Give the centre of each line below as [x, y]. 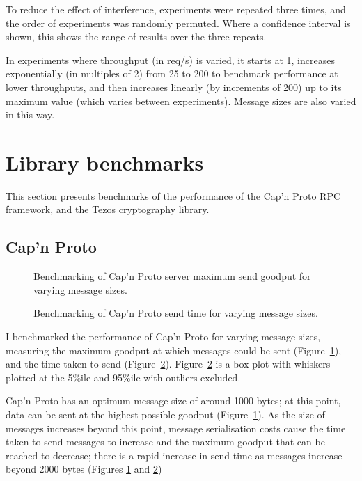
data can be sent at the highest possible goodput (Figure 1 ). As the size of [165, 415]
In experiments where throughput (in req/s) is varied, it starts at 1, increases [170, 60]
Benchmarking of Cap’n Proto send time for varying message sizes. [176, 313]
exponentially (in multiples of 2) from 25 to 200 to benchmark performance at [172, 73]
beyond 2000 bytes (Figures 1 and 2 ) [84, 469]
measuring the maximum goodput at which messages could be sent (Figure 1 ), [174, 350]
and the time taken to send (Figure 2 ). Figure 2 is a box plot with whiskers [168, 364]
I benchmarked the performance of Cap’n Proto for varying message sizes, [163, 337]
